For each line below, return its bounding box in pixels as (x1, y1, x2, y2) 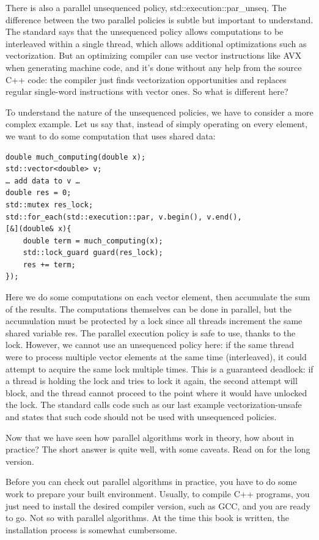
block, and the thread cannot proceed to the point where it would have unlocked (5, 386, 307, 399)
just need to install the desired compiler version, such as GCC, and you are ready (5, 499, 310, 512)
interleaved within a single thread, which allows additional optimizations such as (5, 37, 307, 50)
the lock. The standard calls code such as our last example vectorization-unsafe (5, 398, 302, 411)
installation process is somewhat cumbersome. (5, 523, 177, 536)
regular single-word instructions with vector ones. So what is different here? (5, 85, 288, 98)
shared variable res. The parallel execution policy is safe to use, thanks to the (5, 326, 296, 339)
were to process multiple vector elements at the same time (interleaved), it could (5, 350, 307, 363)
